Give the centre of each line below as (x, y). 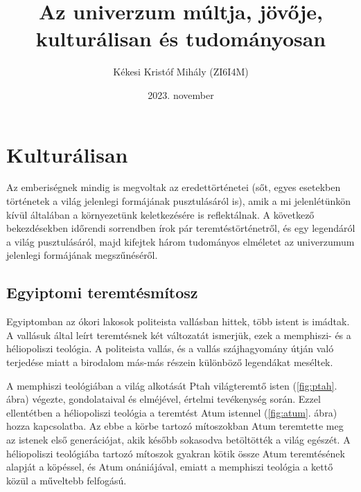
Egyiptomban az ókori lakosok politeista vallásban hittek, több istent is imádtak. (178, 321)
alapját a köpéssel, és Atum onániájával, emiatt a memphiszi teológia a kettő (170, 467)
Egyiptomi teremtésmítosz (102, 292)
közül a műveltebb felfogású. (67, 480)
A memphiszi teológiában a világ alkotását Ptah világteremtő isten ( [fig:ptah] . (172, 385)
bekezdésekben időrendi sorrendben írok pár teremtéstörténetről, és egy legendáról (181, 228)
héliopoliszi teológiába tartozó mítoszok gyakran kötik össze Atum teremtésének (176, 453)
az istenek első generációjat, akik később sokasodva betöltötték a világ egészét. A (178, 439)
